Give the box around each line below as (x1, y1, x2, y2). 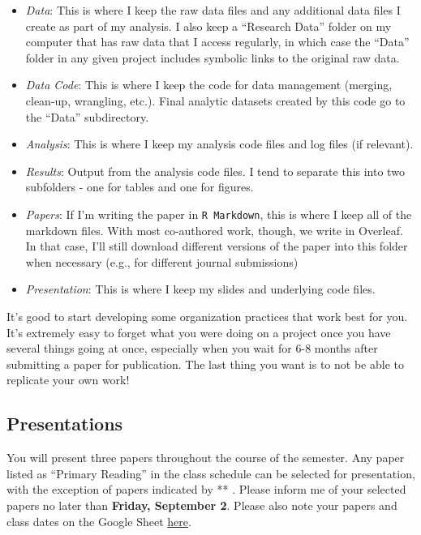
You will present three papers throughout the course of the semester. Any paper (6, 449, 405, 466)
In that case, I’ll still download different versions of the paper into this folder (25, 238, 408, 255)
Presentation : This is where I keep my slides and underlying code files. (25, 280, 376, 297)
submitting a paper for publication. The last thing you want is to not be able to (6, 355, 404, 372)
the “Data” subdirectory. (25, 108, 149, 125)
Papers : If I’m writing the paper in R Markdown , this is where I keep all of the (25, 205, 412, 222)
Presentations (6, 411, 123, 436)
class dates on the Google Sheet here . (6, 512, 191, 529)
